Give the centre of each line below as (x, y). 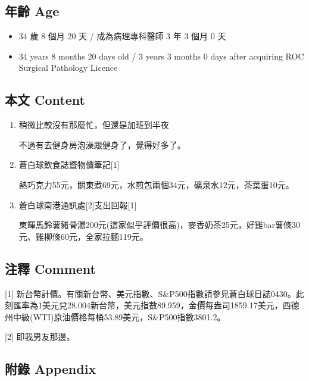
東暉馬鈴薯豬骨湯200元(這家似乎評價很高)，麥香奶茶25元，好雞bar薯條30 (159, 225)
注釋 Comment (51, 268)
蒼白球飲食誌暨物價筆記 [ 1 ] (69, 165)
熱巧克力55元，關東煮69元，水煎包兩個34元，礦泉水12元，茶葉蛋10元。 (156, 184)
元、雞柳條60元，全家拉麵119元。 (83, 236)
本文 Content (45, 100)
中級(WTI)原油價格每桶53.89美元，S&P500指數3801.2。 (119, 316)
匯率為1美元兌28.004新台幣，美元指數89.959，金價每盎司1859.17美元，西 (152, 305)
